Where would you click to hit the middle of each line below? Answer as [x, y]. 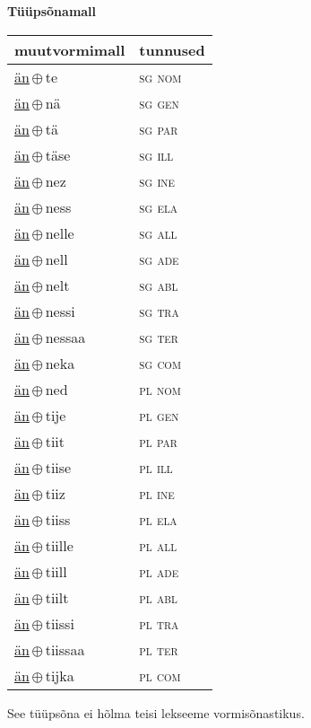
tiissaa [65, 649]
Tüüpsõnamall [52, 11]
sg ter [159, 337]
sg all [158, 232]
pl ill [156, 467]
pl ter [159, 649]
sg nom [160, 76]
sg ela [159, 206]
